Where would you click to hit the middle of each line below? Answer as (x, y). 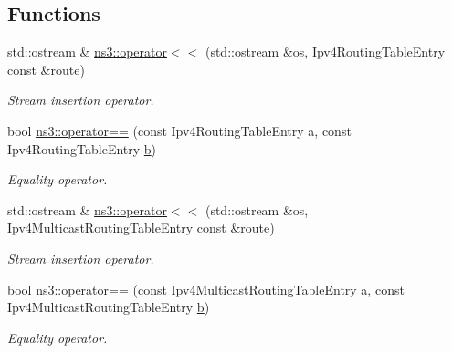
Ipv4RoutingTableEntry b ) (82, 148)
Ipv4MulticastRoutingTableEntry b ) (109, 307)
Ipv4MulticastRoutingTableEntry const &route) (141, 228)
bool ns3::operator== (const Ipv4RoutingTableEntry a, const (179, 130)
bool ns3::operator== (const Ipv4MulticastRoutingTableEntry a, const (206, 289)
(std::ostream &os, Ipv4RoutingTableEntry (325, 52)
